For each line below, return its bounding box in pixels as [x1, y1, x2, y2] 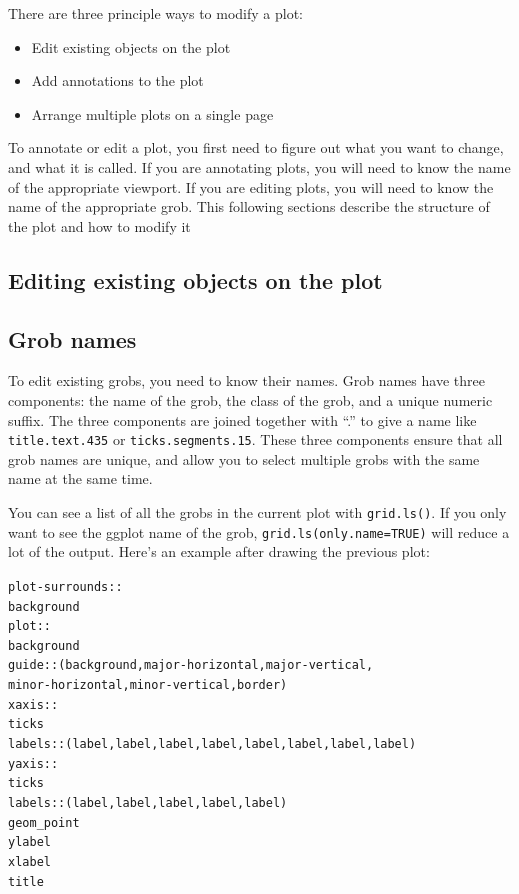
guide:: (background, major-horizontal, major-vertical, [8, 658, 374, 673]
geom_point [8, 815, 80, 830]
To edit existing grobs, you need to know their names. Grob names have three [8, 370, 485, 391]
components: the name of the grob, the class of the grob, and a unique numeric [8, 389, 493, 410]
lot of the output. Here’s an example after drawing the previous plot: [8, 541, 430, 562]
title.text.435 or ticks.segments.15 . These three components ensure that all [8, 429, 503, 450]
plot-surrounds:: [8, 579, 123, 594]
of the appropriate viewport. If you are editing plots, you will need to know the [8, 176, 494, 197]
